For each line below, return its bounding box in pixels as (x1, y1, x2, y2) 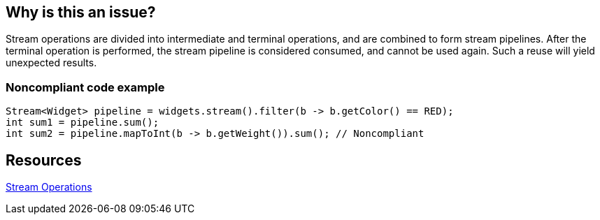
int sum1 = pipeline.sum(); (6, 117, 159, 129)
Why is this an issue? (6, 3, 156, 21)
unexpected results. (6, 57, 97, 69)
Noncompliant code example (6, 80, 165, 94)
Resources (6, 151, 82, 169)
